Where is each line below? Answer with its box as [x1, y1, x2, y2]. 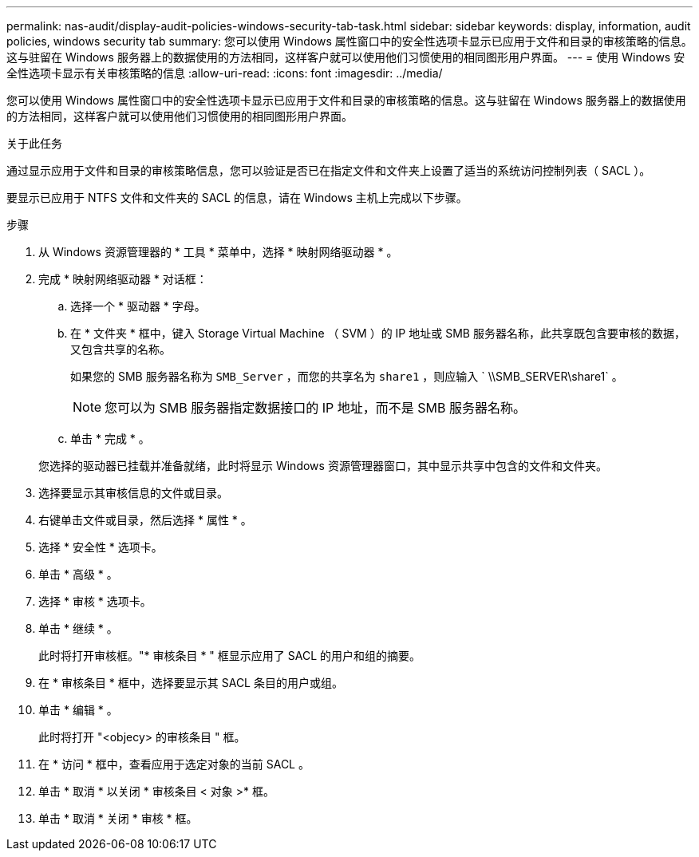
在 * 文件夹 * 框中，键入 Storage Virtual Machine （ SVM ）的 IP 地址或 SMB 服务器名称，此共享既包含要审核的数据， [70, 326, 685, 340]
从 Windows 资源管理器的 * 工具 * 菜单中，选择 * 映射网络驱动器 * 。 [38, 245, 398, 259]
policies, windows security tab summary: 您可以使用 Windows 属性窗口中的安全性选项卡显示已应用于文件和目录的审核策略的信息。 [6, 34, 693, 48]
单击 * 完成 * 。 [70, 432, 150, 445]
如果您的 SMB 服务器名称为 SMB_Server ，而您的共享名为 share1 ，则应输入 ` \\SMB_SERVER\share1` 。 [70, 369, 623, 383]
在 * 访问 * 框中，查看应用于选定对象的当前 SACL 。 [38, 757, 310, 771]
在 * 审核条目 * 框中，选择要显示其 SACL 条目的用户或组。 [38, 676, 343, 689]
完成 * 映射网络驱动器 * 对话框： [38, 272, 207, 286]
